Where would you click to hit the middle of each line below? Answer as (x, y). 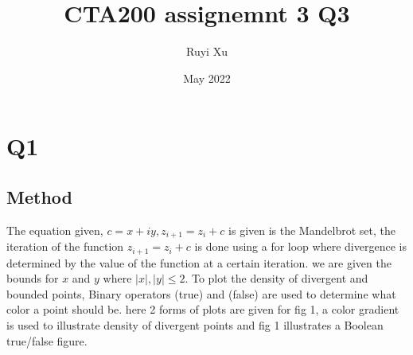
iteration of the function (65, 246)
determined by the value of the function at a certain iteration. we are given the (199, 262)
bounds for (33, 278)
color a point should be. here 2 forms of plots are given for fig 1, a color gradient (203, 309)
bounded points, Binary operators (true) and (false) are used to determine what (201, 293)
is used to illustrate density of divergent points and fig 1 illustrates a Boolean (195, 324)
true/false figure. (47, 340)
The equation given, (55, 230)
